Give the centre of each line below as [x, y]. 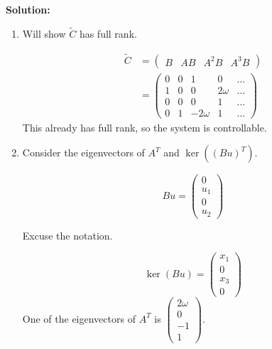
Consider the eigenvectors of [83, 152]
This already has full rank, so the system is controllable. [145, 127]
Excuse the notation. [67, 235]
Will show [44, 33]
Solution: [28, 9]
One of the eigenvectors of [79, 318]
